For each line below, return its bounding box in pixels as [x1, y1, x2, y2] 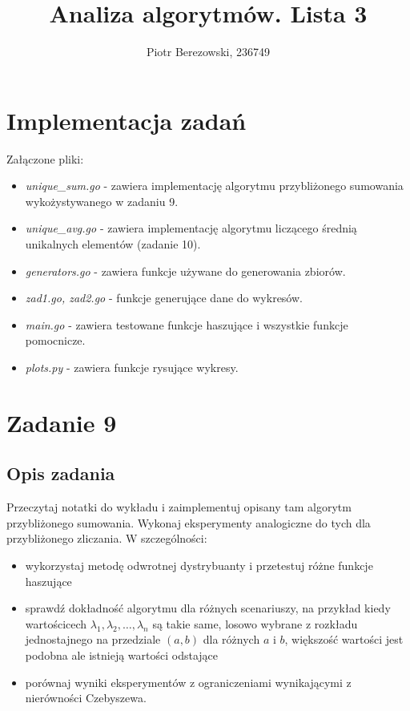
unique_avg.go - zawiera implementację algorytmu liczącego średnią [25, 220, 357, 236]
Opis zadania [6, 461, 115, 486]
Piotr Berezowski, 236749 [146, 43, 271, 60]
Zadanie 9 [6, 406, 117, 438]
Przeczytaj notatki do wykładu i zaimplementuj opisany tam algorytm [6, 499, 352, 515]
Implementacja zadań [6, 103, 247, 136]
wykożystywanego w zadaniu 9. [25, 192, 179, 209]
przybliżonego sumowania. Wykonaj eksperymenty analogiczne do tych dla [6, 514, 371, 531]
